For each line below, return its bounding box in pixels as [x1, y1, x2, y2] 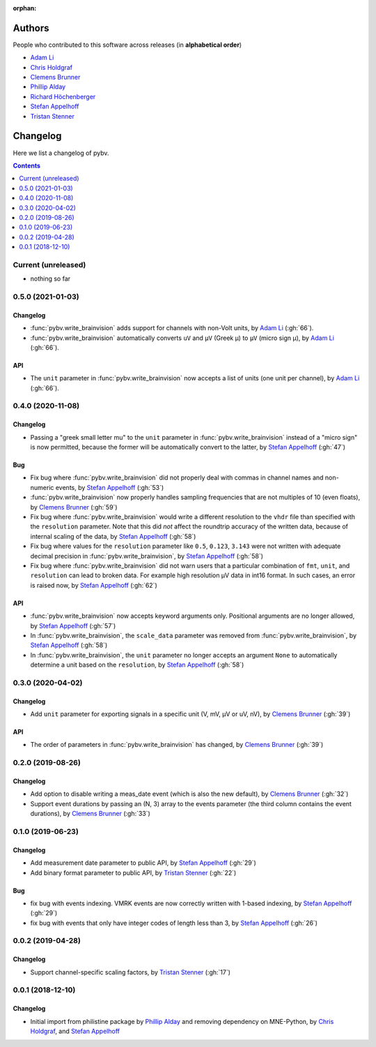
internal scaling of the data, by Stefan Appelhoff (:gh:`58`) [30, 532, 196, 540]
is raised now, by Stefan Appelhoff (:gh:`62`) [30, 581, 158, 589]
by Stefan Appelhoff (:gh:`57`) [30, 621, 116, 630]
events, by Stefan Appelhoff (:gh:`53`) [55, 483, 164, 491]
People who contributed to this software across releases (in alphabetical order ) [13, 40, 242, 49]
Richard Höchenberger [30, 92, 96, 101]
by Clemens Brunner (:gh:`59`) [30, 503, 118, 511]
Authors [13, 22, 49, 34]
